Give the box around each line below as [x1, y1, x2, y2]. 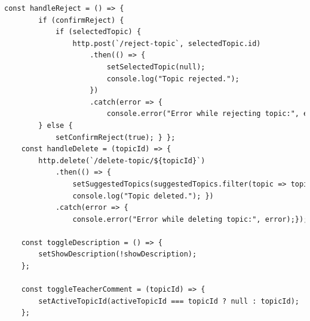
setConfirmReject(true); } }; [55, 133, 176, 142]
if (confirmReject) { [38, 16, 124, 25]
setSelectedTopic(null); [106, 62, 205, 71]
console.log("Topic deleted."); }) [72, 191, 214, 200]
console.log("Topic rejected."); [106, 74, 240, 83]
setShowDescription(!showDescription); [38, 250, 197, 259]
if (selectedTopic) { [55, 27, 142, 36]
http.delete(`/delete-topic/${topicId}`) [38, 156, 205, 165]
